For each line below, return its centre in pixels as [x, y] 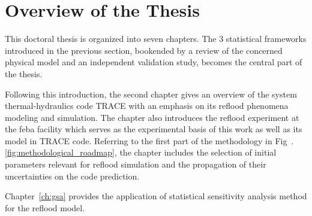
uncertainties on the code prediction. [72, 176]
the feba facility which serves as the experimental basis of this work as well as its [154, 129]
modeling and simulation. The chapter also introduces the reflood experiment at [152, 117]
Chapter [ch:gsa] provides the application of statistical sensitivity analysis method [156, 196]
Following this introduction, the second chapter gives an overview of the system [151, 94]
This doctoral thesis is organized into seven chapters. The [111, 39]
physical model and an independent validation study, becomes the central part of [154, 62]
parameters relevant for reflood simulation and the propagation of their [136, 164]
